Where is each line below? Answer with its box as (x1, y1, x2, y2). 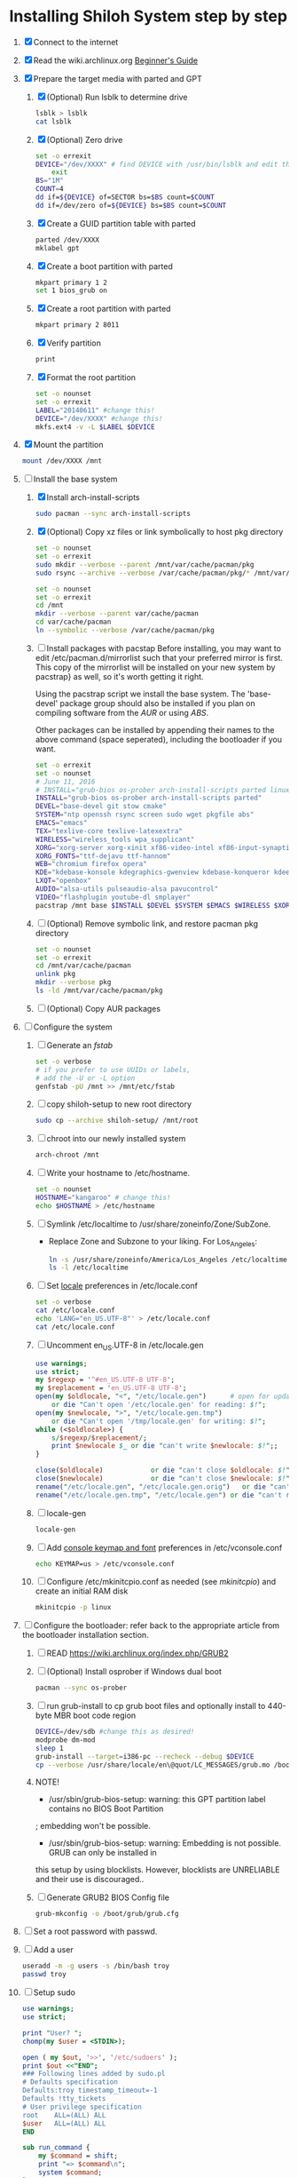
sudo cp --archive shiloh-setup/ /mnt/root (35, 1117, 200, 1125)
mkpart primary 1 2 (35, 278, 108, 287)
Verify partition (46, 338, 102, 348)
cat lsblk (35, 117, 73, 126)
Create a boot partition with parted (46, 260, 173, 272)
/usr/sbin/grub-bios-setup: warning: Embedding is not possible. (48, 1837, 282, 1848)
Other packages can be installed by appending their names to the (35, 724, 275, 735)
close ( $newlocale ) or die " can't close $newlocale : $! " (35, 1475, 290, 1483)
